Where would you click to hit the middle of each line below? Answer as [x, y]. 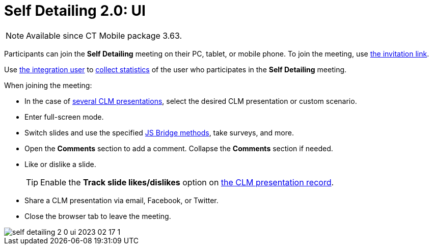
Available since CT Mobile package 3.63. [104, 35]
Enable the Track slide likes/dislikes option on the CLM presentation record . [187, 182]
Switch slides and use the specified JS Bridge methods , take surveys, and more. [159, 132]
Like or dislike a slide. [60, 164]
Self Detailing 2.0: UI [75, 11]
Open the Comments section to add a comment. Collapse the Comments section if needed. [179, 148]
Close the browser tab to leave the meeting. [98, 216]
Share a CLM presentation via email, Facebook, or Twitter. [121, 200]
